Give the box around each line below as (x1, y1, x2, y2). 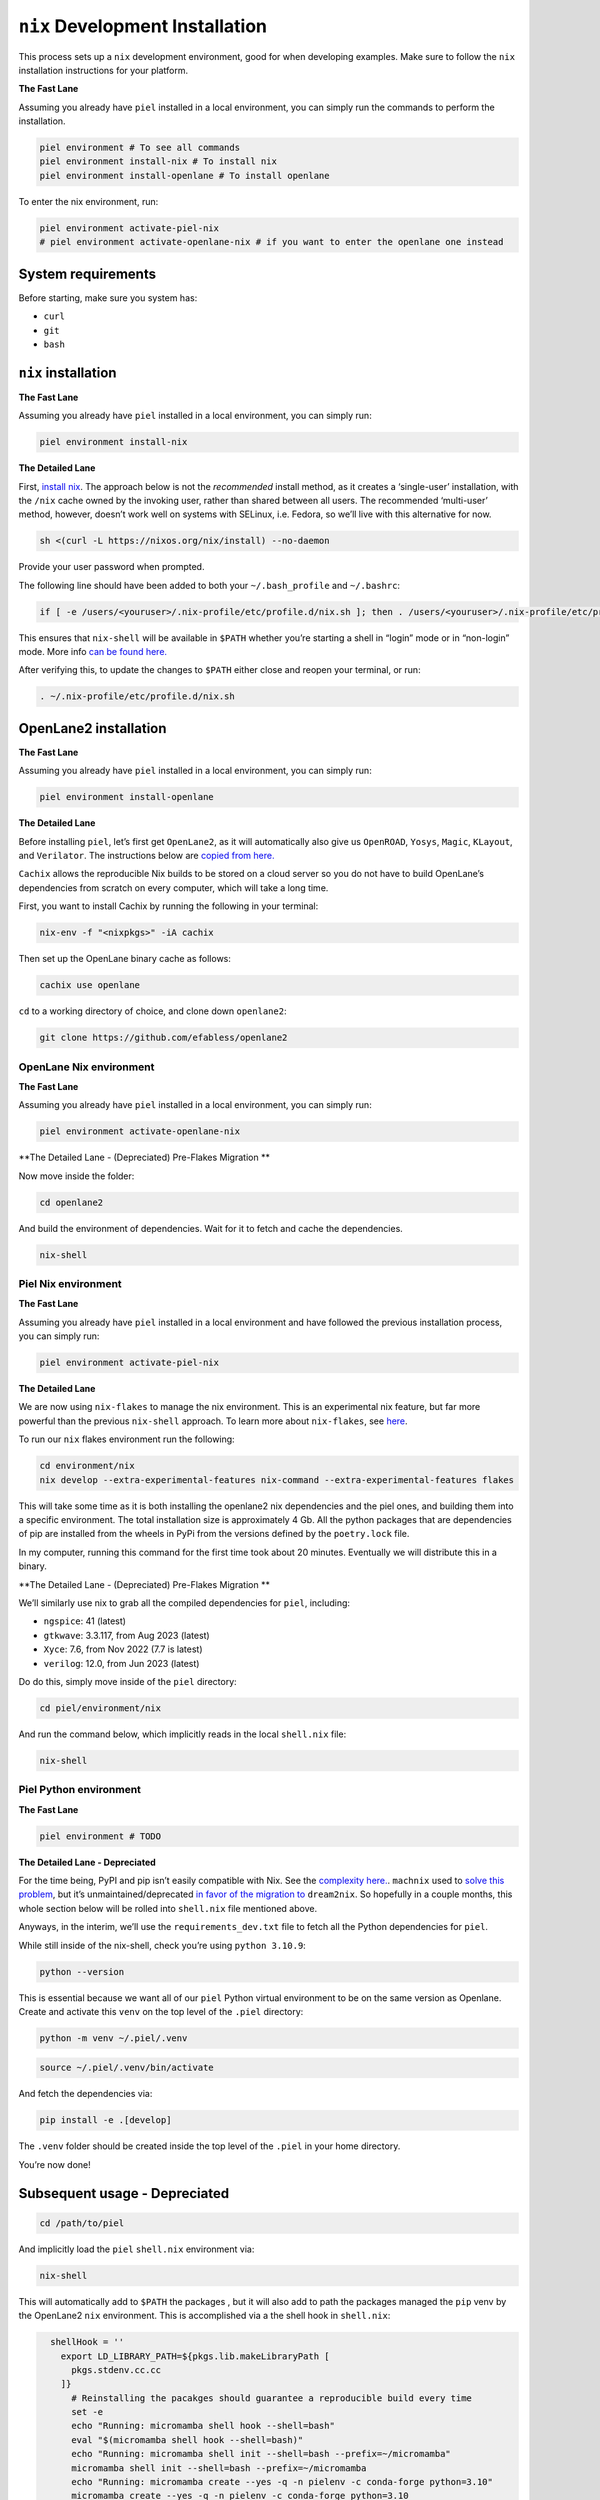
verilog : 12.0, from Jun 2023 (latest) (43, 1657, 200, 1669)
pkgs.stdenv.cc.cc (71, 2364, 162, 2375)
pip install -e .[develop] (39, 2115, 172, 2126)
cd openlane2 (39, 1196, 104, 1208)
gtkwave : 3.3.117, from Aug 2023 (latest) (43, 1629, 210, 1641)
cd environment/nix (39, 1460, 135, 1472)
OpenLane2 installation (18, 720, 167, 737)
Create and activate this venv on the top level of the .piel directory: (18, 2005, 304, 2017)
